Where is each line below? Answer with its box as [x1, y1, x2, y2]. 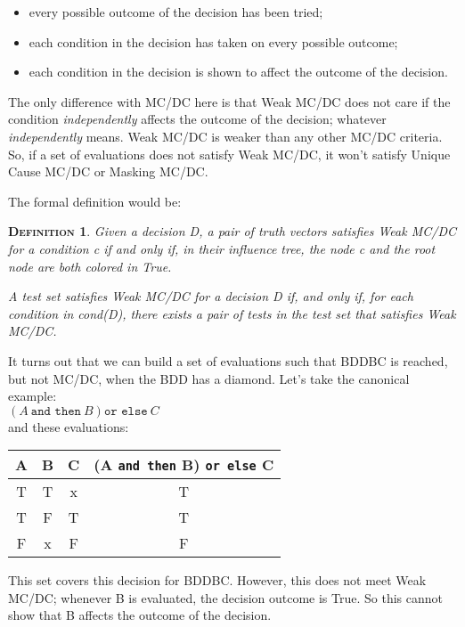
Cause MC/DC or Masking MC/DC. [8, 162, 208, 181]
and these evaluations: [8, 417, 129, 436]
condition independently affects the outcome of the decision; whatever [8, 110, 387, 128]
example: [8, 387, 57, 405]
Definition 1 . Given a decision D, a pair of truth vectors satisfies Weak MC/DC [8, 222, 457, 240]
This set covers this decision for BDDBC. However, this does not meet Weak [8, 571, 427, 590]
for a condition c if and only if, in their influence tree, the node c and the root [8, 239, 436, 257]
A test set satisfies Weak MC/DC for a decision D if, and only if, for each [8, 287, 413, 305]
